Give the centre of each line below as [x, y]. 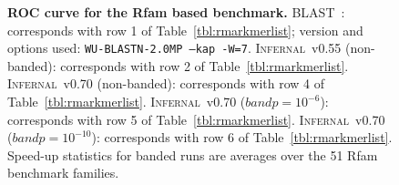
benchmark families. [63, 173]
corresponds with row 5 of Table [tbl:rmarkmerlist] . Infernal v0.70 [196, 119]
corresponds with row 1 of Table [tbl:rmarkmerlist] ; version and [185, 30]
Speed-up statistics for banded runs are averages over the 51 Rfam [193, 154]
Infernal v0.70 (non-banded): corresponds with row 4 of [166, 83]
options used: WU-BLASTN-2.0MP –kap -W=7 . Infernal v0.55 [174, 48]
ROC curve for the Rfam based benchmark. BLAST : [176, 12]
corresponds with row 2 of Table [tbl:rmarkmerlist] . [205, 65]
